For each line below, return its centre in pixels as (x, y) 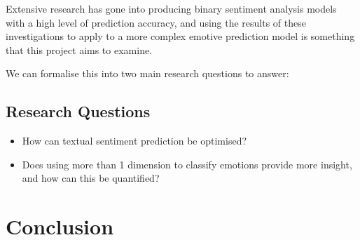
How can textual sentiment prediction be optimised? (134, 141)
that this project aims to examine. (79, 49)
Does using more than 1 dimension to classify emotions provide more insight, (187, 164)
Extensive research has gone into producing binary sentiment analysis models (171, 8)
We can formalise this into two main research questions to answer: (147, 73)
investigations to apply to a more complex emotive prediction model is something (180, 36)
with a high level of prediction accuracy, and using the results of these (156, 22)
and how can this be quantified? (91, 178)
